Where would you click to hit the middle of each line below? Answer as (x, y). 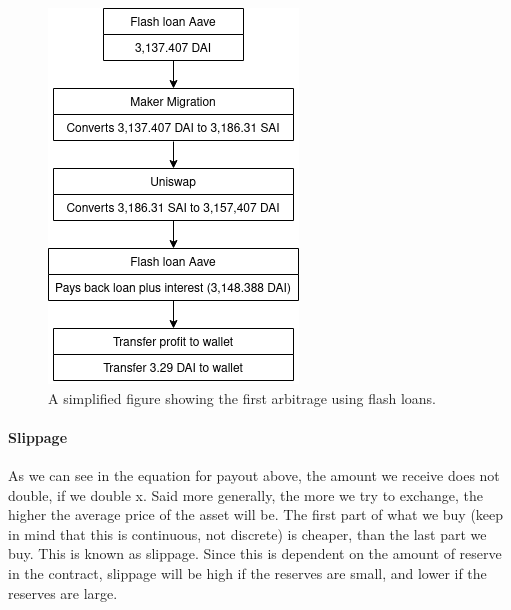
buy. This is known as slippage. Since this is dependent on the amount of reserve (255, 553)
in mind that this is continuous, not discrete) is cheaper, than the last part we (247, 533)
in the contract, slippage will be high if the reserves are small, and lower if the (247, 572)
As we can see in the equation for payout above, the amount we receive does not (254, 474)
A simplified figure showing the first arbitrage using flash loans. (242, 397)
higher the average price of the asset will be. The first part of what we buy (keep (256, 514)
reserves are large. (63, 592)
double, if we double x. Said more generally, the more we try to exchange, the (245, 494)
